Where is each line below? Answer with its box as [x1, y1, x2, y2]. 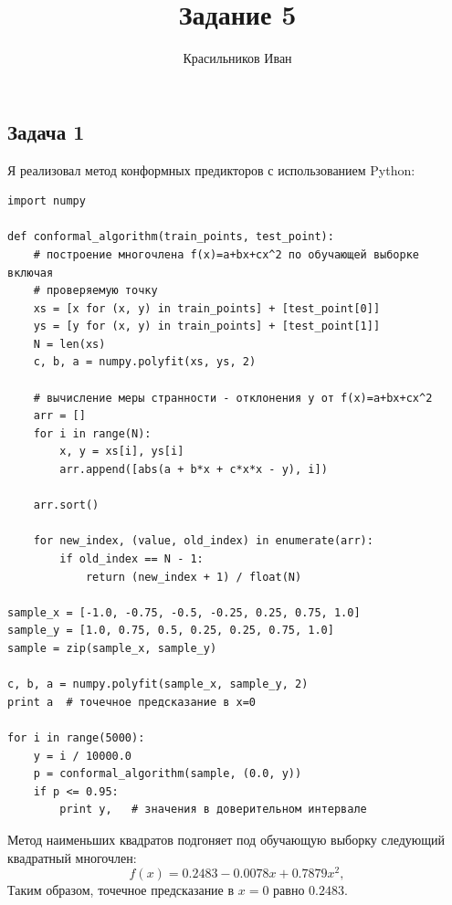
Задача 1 [7, 117, 85, 145]
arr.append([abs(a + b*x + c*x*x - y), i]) [59, 463, 328, 477]
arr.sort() [33, 499, 100, 512]
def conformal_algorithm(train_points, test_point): [7, 230, 334, 244]
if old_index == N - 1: [59, 552, 204, 565]
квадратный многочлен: [7, 847, 137, 867]
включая [7, 266, 54, 279]
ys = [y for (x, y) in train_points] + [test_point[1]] [33, 320, 381, 333]
